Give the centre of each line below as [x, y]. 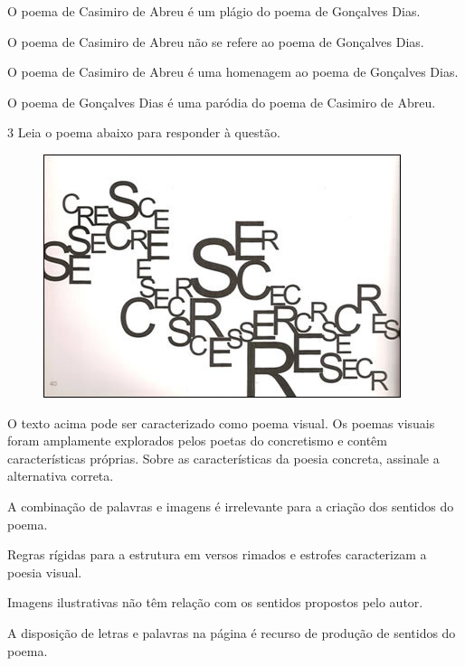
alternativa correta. [61, 476]
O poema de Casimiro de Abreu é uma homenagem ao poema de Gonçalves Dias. [233, 72]
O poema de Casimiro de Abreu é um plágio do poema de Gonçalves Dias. [214, 11]
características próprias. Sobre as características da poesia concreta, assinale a [223, 458]
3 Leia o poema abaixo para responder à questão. [144, 132]
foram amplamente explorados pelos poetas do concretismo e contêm [197, 441]
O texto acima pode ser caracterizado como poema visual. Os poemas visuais [221, 422]
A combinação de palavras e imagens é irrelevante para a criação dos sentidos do [231, 506]
